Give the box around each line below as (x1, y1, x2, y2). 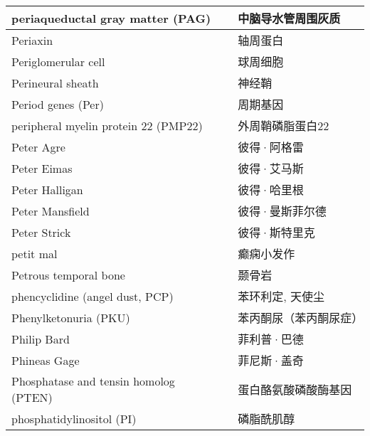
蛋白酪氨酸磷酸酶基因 (238, 381, 352, 398)
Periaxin (11, 31, 53, 48)
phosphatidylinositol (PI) (11, 410, 137, 427)
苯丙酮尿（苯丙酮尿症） (238, 309, 364, 326)
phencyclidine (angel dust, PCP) (11, 287, 174, 304)
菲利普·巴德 (238, 331, 304, 347)
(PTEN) (11, 389, 53, 405)
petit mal (11, 245, 58, 262)
